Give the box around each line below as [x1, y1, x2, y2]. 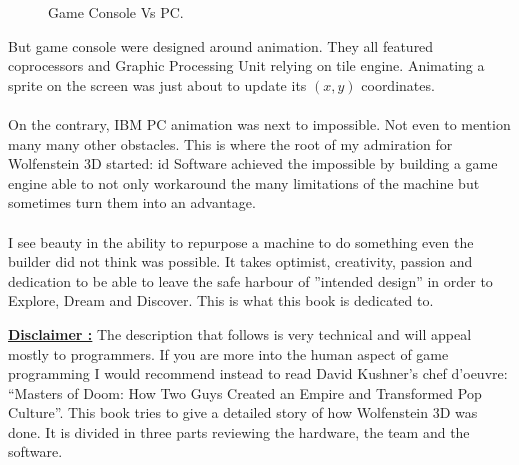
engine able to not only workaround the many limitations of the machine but [8, 172, 480, 193]
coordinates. [361, 74, 435, 95]
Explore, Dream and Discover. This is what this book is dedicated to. [8, 290, 434, 311]
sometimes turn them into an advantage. [8, 192, 256, 213]
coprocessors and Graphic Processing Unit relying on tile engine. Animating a [8, 55, 485, 76]
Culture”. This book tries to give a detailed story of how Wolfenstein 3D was [8, 402, 478, 423]
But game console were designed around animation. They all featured [8, 35, 434, 56]
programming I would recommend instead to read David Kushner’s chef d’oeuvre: [8, 363, 508, 384]
